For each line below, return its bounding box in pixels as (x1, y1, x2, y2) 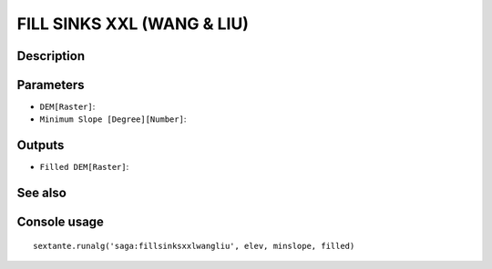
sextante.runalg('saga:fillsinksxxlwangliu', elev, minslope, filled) (33, 241, 355, 251)
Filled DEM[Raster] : (39, 162, 129, 173)
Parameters (16, 77, 85, 93)
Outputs (16, 137, 65, 154)
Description (16, 48, 86, 64)
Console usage (16, 214, 105, 230)
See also (16, 185, 67, 201)
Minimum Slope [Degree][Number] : (39, 114, 187, 125)
